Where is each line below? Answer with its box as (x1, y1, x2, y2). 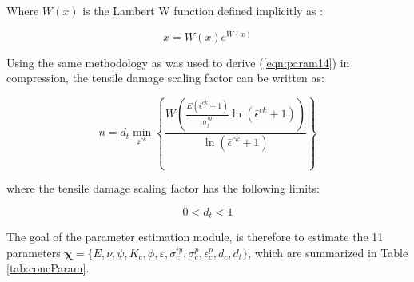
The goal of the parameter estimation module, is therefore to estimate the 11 (6, 228, 384, 245)
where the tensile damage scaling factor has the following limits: (6, 180, 320, 197)
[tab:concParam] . (6, 260, 90, 276)
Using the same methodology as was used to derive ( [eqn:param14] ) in (6, 54, 350, 70)
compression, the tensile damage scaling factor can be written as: (6, 70, 324, 86)
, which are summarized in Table (248, 244, 408, 260)
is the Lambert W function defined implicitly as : (82, 2, 324, 18)
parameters (6, 244, 61, 260)
